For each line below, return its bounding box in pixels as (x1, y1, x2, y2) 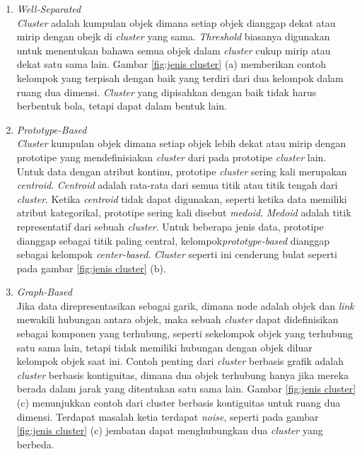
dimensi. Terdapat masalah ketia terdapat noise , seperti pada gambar (16, 409, 319, 424)
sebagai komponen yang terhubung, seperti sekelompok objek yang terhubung (16, 326, 354, 341)
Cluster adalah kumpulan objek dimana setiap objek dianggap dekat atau (16, 15, 336, 30)
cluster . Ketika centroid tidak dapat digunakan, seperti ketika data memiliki (16, 191, 347, 206)
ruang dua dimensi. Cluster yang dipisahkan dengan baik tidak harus (16, 84, 317, 99)
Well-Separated (16, 1, 81, 16)
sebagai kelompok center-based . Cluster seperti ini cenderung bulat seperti (16, 247, 337, 262)
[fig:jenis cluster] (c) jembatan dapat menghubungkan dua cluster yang (16, 423, 323, 438)
